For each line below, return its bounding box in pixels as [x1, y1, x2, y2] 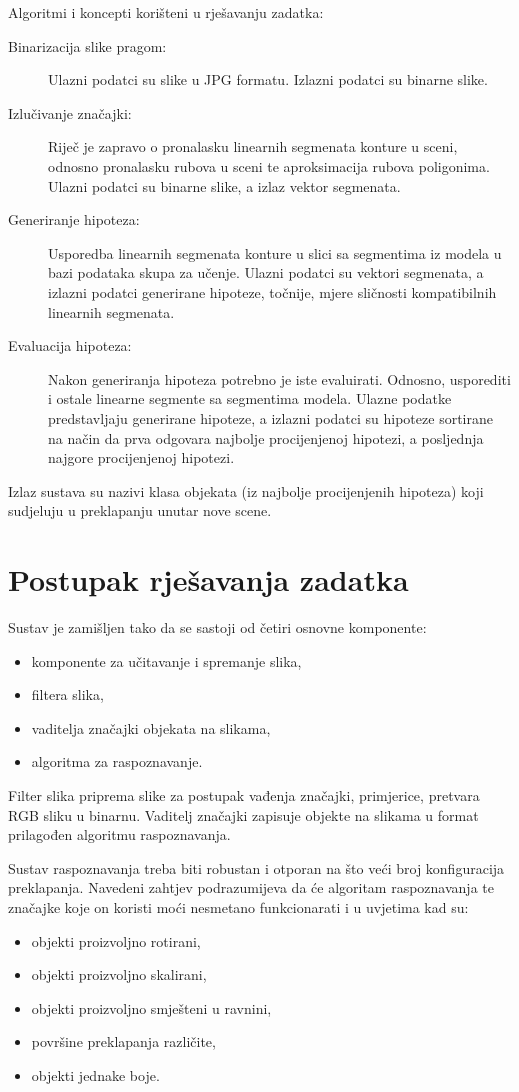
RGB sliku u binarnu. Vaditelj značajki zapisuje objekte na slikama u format [8, 804, 479, 825]
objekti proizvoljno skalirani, [31, 964, 207, 985]
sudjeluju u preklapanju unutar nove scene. [8, 500, 272, 521]
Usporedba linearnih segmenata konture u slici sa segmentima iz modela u [48, 242, 502, 263]
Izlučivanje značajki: [8, 102, 132, 123]
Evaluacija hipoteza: [8, 335, 132, 356]
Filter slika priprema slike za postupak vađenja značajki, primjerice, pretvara [8, 784, 480, 805]
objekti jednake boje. [31, 1064, 160, 1085]
